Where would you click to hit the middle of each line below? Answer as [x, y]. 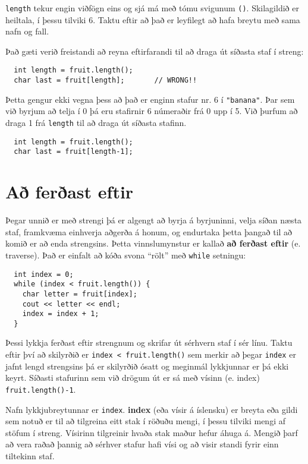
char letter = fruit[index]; [80, 294]
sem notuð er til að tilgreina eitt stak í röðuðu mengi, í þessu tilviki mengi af [145, 421]
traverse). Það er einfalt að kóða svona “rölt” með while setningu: [126, 255]
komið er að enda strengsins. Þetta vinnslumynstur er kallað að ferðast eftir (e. [153, 243]
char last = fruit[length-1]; [73, 152]
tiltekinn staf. [30, 456]
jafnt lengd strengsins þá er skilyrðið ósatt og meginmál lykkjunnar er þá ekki [147, 366]
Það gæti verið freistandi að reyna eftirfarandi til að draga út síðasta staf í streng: [155, 51]
